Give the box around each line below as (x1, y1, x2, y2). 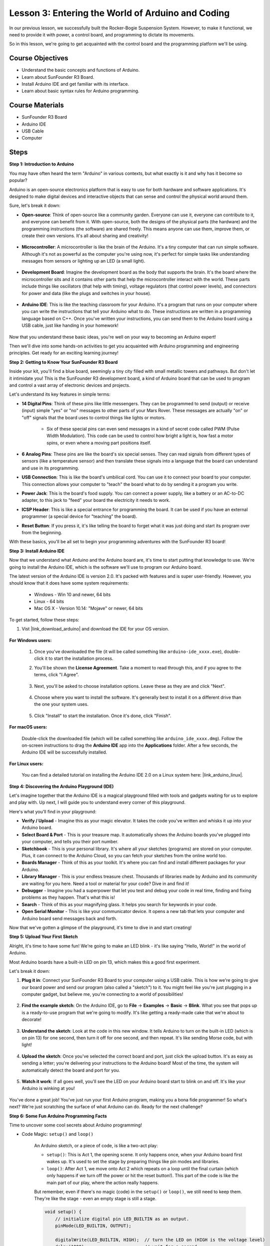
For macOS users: (9, 724, 47, 730)
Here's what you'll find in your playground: (9, 808, 97, 814)
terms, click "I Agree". (34, 672, 79, 678)
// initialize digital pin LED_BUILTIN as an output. (55, 1216, 189, 1222)
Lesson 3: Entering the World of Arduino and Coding (9, 7, 230, 18)
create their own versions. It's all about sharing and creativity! (21, 232, 149, 239)
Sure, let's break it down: (9, 202, 61, 209)
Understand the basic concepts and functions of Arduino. (21, 67, 140, 73)
